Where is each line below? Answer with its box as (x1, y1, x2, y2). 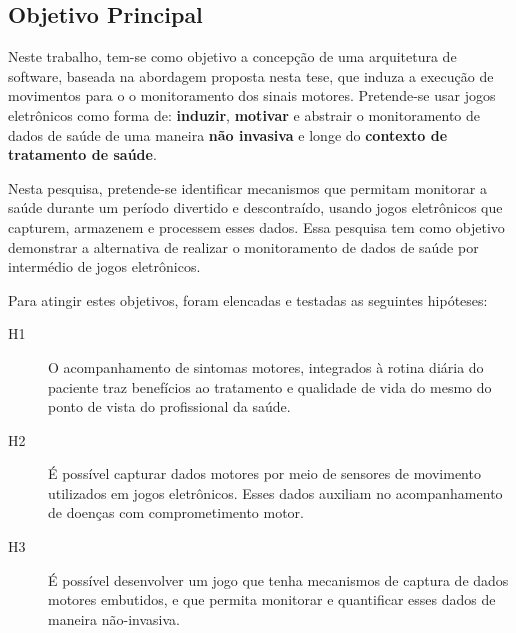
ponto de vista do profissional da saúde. (48, 396, 291, 417)
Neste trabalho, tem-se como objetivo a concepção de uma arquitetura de (8, 46, 457, 67)
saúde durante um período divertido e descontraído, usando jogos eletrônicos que (8, 197, 503, 218)
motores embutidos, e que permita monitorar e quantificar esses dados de (48, 589, 496, 610)
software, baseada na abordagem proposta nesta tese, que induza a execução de (8, 65, 494, 86)
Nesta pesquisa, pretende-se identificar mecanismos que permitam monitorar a (8, 177, 487, 198)
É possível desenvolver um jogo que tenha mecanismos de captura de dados (48, 569, 509, 590)
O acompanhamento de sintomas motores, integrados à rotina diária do (48, 356, 484, 377)
